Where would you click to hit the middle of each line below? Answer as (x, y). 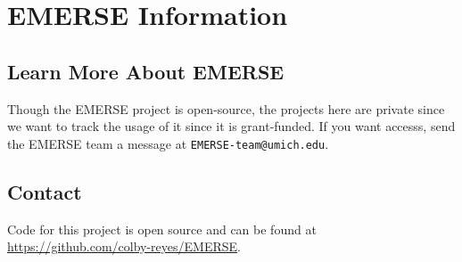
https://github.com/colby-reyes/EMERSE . (124, 246)
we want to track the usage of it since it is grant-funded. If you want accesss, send (231, 126)
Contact (45, 191)
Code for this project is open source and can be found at (162, 229)
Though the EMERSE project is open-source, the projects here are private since (226, 108)
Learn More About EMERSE (146, 71)
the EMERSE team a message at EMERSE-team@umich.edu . (168, 143)
